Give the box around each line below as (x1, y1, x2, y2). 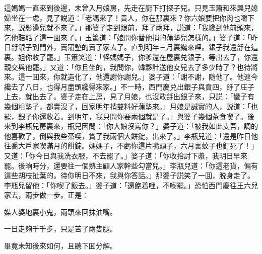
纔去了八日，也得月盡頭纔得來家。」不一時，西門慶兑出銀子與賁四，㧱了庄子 (4, 81, 254, 92)
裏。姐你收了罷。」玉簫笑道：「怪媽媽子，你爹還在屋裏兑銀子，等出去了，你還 (4, 51, 258, 62)
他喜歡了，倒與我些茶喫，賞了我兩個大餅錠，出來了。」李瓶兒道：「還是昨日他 (4, 130, 258, 141)
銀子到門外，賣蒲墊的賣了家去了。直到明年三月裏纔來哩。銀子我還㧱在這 (18, 42, 258, 52)
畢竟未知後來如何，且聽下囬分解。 (4, 240, 117, 251)
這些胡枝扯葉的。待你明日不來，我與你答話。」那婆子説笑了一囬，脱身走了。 (4, 170, 254, 181)
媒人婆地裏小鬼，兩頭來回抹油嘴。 (4, 206, 117, 217)
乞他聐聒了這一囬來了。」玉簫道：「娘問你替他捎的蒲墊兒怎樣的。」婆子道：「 (4, 32, 251, 42)
